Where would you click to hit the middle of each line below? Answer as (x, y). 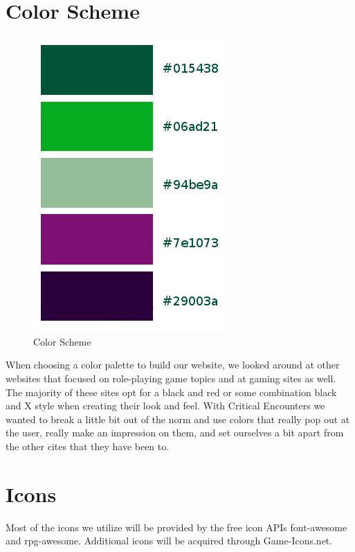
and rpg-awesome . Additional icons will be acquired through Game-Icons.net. (169, 541)
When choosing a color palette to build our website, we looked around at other (173, 365)
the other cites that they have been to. (88, 446)
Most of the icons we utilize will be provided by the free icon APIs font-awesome (176, 527)
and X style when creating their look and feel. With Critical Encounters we (165, 406)
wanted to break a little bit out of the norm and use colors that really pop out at (178, 419)
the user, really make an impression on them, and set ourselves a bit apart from (175, 433)
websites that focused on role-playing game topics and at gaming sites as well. (171, 378)
